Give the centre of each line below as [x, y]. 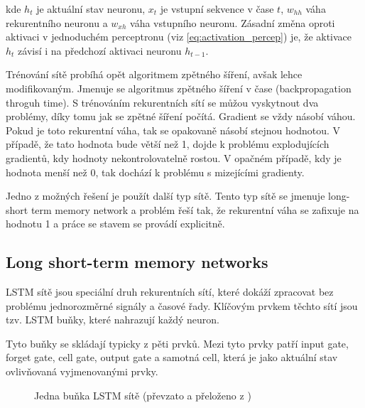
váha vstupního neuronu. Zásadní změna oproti [233, 22]
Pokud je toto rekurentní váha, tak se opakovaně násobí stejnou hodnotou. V [173, 130]
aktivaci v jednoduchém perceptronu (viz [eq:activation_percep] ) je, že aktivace [179, 37]
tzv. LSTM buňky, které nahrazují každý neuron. [113, 320]
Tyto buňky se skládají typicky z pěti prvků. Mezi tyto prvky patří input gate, [177, 343]
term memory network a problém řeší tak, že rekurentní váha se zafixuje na [195, 209]
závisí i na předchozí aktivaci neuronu [100, 50]
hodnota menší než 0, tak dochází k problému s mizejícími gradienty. [155, 172]
